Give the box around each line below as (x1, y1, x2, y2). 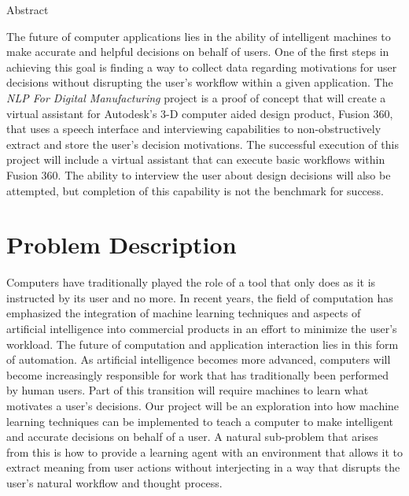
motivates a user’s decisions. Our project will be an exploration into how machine (6, 398, 400, 413)
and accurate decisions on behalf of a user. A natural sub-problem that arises (6, 428, 378, 445)
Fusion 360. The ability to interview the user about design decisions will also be (6, 166, 391, 183)
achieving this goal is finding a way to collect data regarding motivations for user (6, 58, 397, 75)
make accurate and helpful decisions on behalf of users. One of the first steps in (6, 43, 389, 60)
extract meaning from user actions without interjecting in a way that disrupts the (6, 459, 400, 476)
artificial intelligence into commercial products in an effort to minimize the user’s (6, 320, 397, 337)
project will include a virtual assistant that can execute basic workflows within (6, 151, 385, 168)
